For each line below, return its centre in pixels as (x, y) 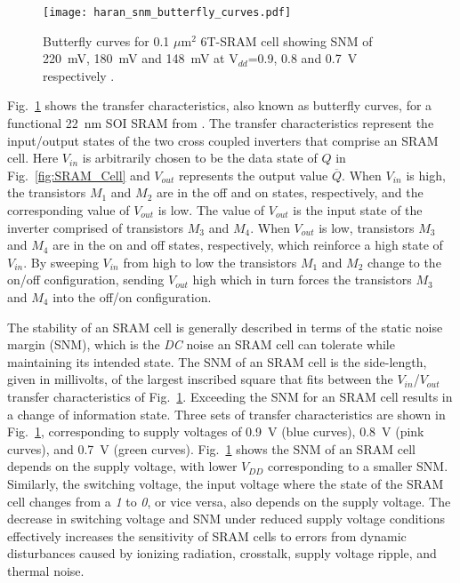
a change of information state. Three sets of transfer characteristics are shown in (226, 414)
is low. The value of (211, 210)
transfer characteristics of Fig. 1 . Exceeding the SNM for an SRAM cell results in (230, 396)
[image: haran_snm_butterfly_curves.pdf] (167, 12)
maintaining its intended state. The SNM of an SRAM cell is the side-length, (217, 361)
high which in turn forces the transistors (302, 280)
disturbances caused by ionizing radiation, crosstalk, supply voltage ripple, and (222, 553)
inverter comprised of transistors (96, 227)
